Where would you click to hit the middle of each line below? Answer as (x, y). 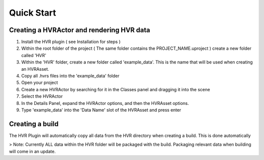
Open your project (40, 82)
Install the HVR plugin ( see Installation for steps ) (71, 42)
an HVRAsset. (35, 69)
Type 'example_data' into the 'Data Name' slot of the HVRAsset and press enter (101, 110)
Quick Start (33, 13)
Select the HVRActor (42, 96)
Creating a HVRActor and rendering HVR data (79, 30)
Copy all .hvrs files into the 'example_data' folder (70, 76)
